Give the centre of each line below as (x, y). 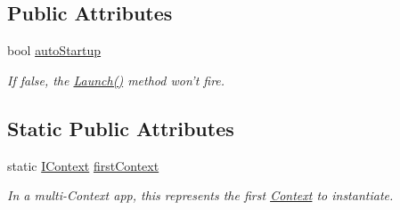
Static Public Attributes (121, 128)
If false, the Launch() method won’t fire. (116, 80)
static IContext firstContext (83, 165)
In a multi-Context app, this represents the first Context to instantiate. (200, 195)
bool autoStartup (54, 50)
